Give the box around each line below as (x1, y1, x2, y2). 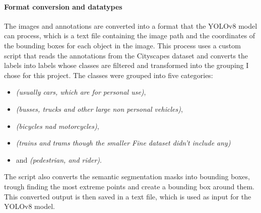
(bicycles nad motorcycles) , (16, 120, 99, 131)
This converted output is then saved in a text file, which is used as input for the (4, 191, 251, 201)
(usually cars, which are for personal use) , (16, 87, 146, 97)
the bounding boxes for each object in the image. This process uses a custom (4, 40, 241, 50)
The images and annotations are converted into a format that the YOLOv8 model (4, 20, 257, 31)
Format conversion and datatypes (4, 1, 122, 12)
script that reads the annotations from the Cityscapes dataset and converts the (4, 50, 248, 60)
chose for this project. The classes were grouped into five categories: (4, 69, 213, 80)
